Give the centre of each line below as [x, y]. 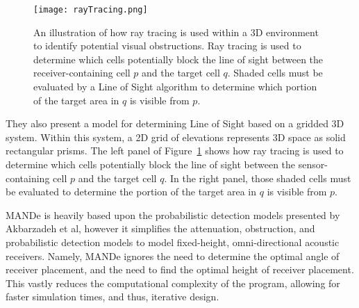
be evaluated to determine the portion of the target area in [131, 192]
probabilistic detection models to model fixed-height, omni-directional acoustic [173, 242]
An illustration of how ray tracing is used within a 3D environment [176, 32]
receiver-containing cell [82, 73]
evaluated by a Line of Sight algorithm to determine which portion [175, 87]
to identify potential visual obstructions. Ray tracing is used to [167, 46]
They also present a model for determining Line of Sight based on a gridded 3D [175, 123]
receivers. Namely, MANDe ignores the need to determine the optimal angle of [173, 256]
